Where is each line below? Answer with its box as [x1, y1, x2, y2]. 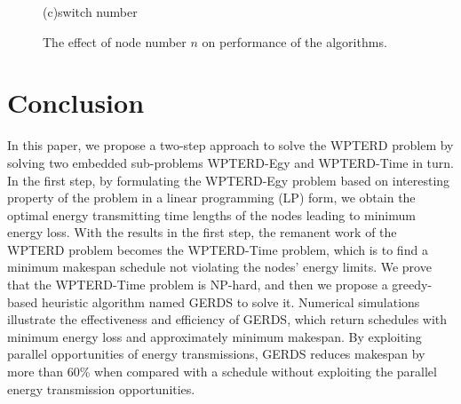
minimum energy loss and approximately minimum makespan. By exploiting [7, 327, 422, 345]
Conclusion [7, 84, 145, 121]
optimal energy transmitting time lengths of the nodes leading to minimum [7, 205, 416, 224]
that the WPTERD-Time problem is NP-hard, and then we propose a [7, 275, 388, 294]
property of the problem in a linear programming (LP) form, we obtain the [7, 188, 416, 207]
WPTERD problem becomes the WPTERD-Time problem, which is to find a [7, 240, 428, 258]
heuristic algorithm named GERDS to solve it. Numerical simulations [41, 292, 420, 311]
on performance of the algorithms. [202, 32, 387, 51]
